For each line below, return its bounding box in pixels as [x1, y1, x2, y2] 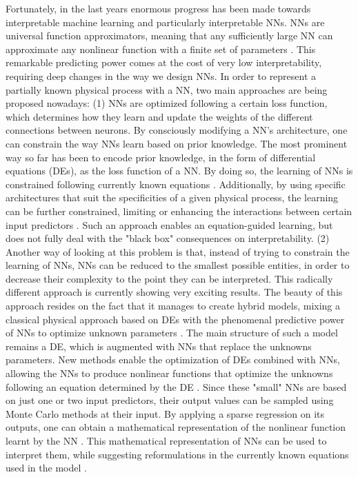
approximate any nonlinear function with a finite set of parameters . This [6, 41, 316, 56]
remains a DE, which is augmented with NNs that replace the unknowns [6, 338, 312, 353]
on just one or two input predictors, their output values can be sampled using [6, 393, 334, 407]
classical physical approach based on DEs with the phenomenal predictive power [6, 312, 345, 326]
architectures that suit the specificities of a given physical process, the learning [6, 190, 339, 205]
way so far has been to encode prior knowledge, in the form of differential [6, 150, 316, 164]
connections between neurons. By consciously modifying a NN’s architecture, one [6, 123, 348, 137]
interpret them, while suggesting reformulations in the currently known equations [6, 447, 349, 461]
